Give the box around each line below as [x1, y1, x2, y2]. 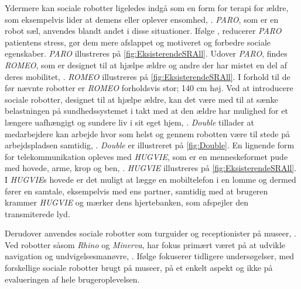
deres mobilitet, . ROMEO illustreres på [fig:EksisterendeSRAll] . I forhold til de [5, 70, 290, 82]
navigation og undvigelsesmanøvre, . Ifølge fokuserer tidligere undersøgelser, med [5, 250, 295, 262]
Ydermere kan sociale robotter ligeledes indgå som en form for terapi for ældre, [5, 2, 289, 13]
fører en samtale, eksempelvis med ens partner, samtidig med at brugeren [5, 184, 268, 197]
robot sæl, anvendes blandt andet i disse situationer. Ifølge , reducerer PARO [5, 25, 282, 37]
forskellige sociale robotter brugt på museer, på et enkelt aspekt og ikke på [5, 262, 273, 274]
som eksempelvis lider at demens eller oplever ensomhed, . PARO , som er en [5, 13, 279, 25]
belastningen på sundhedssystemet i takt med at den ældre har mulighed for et [5, 105, 288, 117]
